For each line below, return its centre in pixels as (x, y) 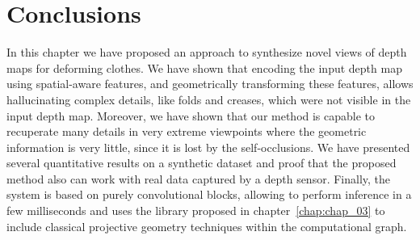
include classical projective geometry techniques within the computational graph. (207, 226)
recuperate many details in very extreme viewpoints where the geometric (187, 131)
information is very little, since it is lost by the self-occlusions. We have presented (208, 147)
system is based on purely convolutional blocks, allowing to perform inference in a (209, 194)
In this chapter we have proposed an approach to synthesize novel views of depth (207, 52)
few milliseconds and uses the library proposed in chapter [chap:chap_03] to (196, 211)
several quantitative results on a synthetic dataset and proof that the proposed (202, 163)
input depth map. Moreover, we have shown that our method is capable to (191, 115)
